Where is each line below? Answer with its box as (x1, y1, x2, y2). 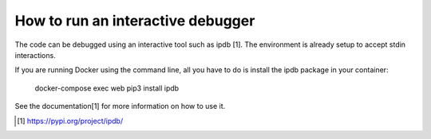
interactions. (14, 50, 56, 60)
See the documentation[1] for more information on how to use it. (14, 102, 226, 111)
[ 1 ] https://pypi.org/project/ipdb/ (17, 116, 124, 125)
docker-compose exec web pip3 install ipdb (34, 83, 180, 93)
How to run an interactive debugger (14, 12, 255, 29)
